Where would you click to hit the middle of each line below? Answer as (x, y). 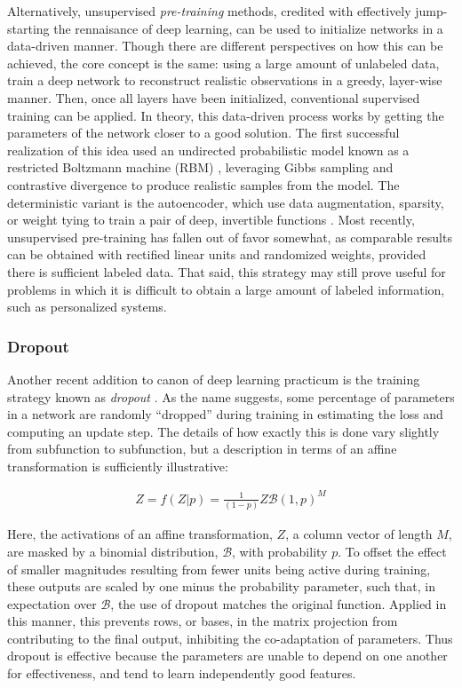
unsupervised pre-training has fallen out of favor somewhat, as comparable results (230, 237)
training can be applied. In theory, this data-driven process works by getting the (226, 115)
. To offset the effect (392, 551)
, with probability (280, 551)
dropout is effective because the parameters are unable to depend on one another (227, 656)
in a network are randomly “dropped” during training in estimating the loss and (225, 414)
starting (28, 28)
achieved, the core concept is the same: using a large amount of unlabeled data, (223, 63)
